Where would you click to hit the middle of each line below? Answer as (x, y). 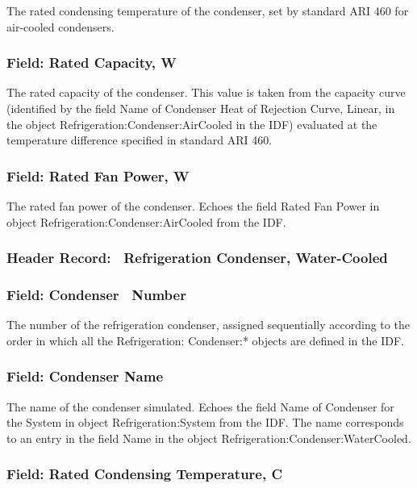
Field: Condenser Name (85, 376)
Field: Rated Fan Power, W (98, 175)
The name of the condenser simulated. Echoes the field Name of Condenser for (200, 406)
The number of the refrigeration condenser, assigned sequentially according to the (208, 325)
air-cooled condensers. (60, 26)
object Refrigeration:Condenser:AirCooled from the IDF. (146, 221)
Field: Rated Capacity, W (92, 63)
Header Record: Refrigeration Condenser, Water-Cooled (197, 258)
